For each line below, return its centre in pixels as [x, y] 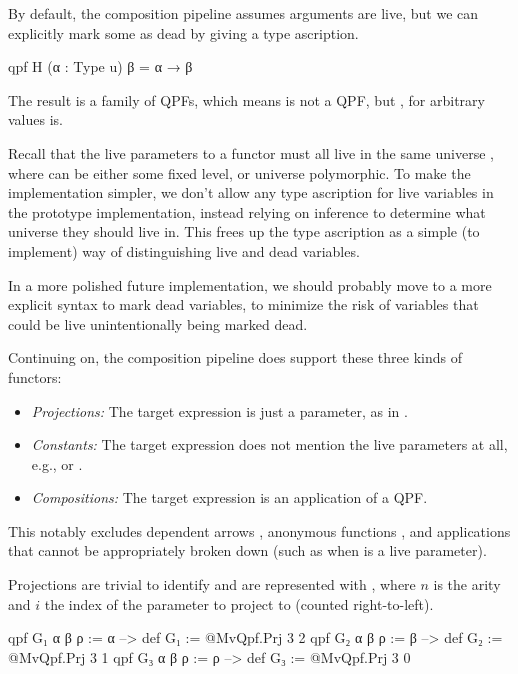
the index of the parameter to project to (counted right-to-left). [239, 603]
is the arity [467, 584]
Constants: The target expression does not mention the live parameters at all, [269, 444]
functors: [35, 376]
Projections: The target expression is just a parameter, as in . [219, 410]
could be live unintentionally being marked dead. [158, 323]
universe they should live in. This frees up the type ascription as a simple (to [244, 231]
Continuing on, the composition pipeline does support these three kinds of [235, 357]
